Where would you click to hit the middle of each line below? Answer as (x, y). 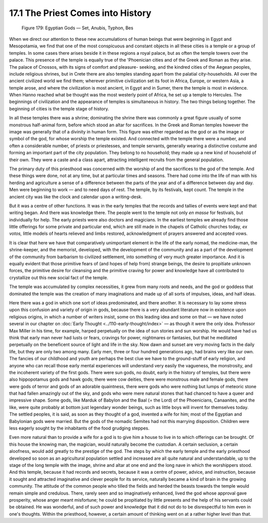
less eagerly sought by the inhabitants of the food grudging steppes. (79, 428)
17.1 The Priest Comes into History (80, 13)
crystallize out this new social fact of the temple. (59, 277)
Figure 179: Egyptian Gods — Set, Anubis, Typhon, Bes (77, 28)
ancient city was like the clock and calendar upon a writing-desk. (76, 197)
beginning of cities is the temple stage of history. (59, 108)
